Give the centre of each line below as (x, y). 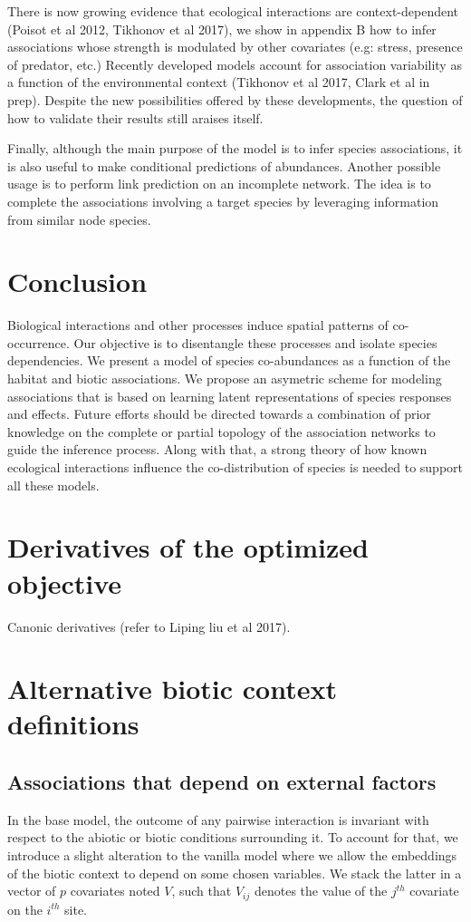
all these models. (53, 485)
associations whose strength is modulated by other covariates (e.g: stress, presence (235, 47)
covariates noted (115, 891)
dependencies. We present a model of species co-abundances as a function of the (229, 360)
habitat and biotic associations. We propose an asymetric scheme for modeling (225, 379)
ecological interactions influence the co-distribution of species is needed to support (235, 467)
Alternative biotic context (172, 689)
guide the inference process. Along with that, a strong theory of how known (217, 449)
